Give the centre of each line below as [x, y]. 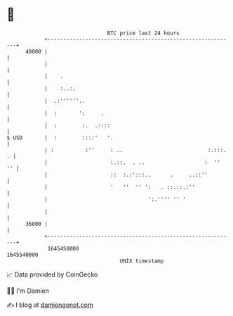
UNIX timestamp [142, 261]
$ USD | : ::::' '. [60, 138]
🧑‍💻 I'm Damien [28, 291]
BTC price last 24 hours [143, 33]
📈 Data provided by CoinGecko [52, 274]
